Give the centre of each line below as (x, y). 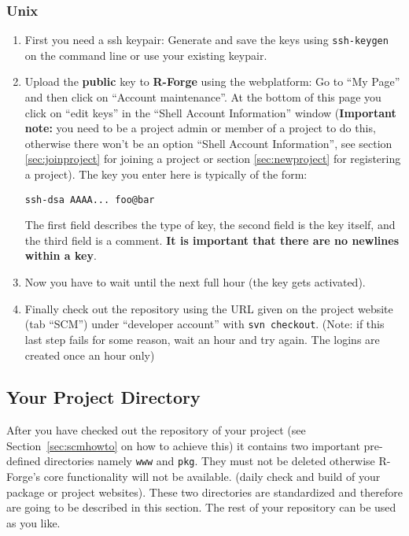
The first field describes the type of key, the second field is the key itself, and (210, 225)
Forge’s (24, 477)
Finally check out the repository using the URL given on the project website (209, 308)
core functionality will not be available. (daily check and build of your (212, 477)
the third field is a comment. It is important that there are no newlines (212, 240)
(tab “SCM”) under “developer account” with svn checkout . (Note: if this (204, 324)
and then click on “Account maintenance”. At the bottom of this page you (203, 97)
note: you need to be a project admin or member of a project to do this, (200, 128)
